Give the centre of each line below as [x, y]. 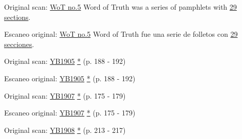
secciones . [19, 44]
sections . [17, 17]
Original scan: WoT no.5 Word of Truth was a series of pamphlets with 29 [120, 7]
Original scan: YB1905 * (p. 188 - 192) [65, 61]
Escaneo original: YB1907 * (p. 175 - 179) [70, 113]
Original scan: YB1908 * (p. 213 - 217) [65, 130]
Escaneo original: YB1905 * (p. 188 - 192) [70, 78]
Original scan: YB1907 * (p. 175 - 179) [65, 95]
